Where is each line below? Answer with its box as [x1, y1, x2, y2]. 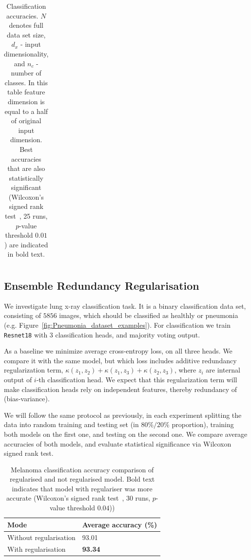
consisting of [4, 310, 41, 320]
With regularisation [7, 544, 66, 554]
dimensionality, [4, 48, 49, 58]
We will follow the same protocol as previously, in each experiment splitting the [4, 410, 242, 420]
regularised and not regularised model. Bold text [10, 474, 155, 484]
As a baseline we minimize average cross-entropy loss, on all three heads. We [4, 346, 232, 356]
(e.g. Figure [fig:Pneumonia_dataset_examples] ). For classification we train [4, 319, 231, 330]
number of [11, 68, 41, 78]
